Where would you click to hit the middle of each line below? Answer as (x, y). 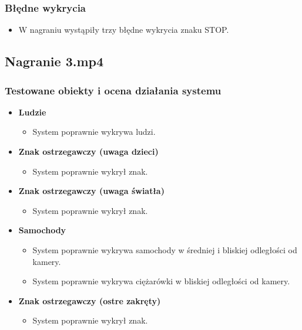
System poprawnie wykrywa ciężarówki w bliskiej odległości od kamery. (161, 281)
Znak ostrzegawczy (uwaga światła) (91, 191)
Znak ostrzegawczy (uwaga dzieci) (88, 151)
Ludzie (32, 112)
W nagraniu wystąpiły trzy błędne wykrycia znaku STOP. (124, 30)
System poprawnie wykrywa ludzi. (94, 132)
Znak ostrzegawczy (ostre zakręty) (90, 300)
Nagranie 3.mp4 (54, 61)
